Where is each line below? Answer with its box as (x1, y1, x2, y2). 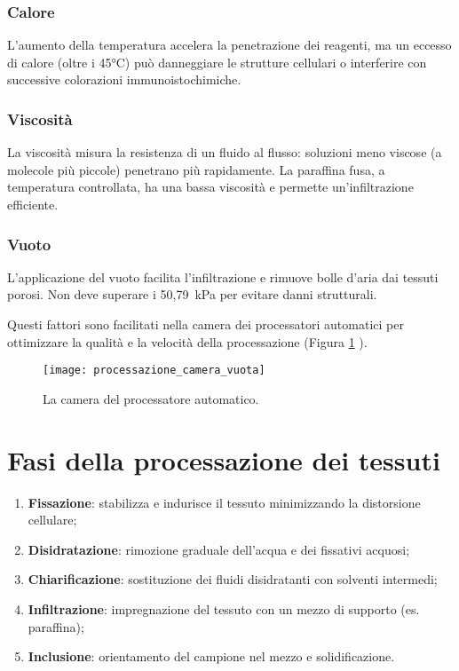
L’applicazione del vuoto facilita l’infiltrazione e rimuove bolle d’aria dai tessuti (7, 267, 439, 286)
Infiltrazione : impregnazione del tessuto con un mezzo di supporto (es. (28, 599, 420, 618)
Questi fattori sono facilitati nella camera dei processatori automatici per (7, 315, 404, 333)
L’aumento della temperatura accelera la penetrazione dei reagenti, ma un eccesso (7, 36, 452, 54)
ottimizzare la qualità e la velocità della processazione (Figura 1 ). (7, 332, 368, 351)
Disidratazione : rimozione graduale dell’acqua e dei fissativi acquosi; (28, 540, 410, 558)
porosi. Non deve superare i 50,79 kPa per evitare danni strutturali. (7, 285, 377, 304)
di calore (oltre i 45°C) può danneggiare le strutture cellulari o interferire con (7, 52, 427, 71)
